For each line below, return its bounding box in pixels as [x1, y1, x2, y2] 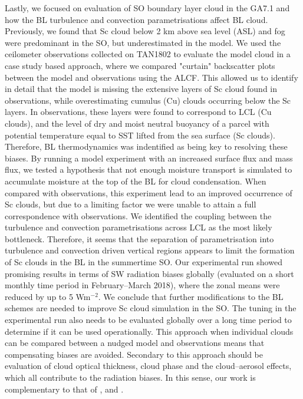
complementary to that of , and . [5, 382, 124, 395]
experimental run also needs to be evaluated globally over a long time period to [5, 314, 292, 326]
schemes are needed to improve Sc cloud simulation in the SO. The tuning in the [5, 302, 297, 314]
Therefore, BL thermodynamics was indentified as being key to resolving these [5, 140, 288, 153]
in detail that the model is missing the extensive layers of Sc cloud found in [5, 83, 278, 95]
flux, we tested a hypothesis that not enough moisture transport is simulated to [5, 163, 292, 176]
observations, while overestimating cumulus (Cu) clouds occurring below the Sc [5, 94, 291, 106]
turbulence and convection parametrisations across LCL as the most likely [5, 221, 272, 233]
